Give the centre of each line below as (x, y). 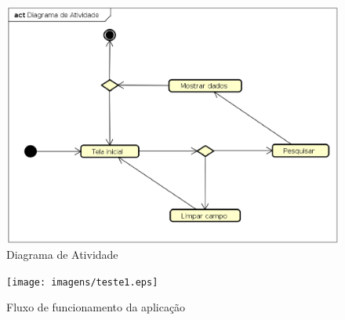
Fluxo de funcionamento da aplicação (96, 307)
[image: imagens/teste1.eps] (82, 282)
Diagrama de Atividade (62, 255)
